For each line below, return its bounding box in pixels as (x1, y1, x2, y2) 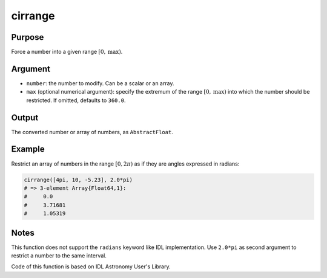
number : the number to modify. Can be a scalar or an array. (26, 79, 174, 87)
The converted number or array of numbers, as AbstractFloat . (11, 128, 174, 135)
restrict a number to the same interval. (11, 252, 107, 259)
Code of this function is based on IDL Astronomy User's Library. (11, 263, 171, 270)
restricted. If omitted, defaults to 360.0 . (26, 97, 126, 104)
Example (11, 144, 45, 154)
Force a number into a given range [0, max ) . (11, 48, 123, 56)
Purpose (11, 32, 44, 42)
